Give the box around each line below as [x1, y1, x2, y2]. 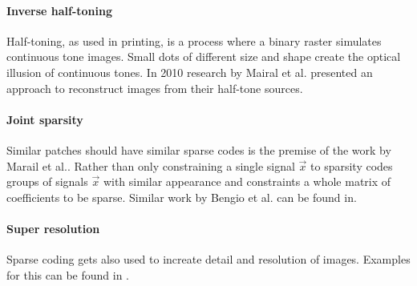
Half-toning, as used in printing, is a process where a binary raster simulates [6, 32, 382, 49]
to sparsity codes [310, 157, 393, 174]
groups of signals [6, 173, 88, 190]
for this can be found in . [6, 266, 129, 283]
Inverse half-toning [6, 2, 112, 18]
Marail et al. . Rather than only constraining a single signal [6, 157, 295, 174]
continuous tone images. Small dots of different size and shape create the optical [6, 48, 401, 65]
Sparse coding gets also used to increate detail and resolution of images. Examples [6, 251, 411, 268]
